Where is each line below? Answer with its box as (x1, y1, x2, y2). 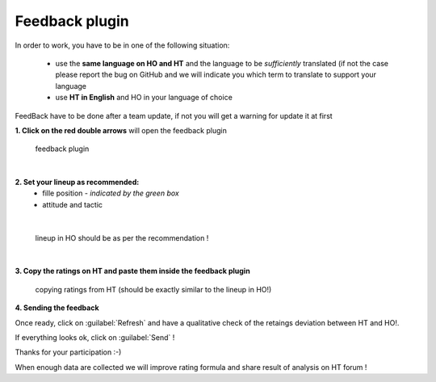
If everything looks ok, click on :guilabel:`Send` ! (15, 332, 175, 342)
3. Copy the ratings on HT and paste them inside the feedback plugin (15, 267, 250, 276)
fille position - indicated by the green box (42, 188, 179, 198)
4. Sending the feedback (15, 303, 100, 313)
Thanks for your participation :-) (15, 347, 122, 357)
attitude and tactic (42, 199, 103, 209)
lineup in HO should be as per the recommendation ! (35, 233, 209, 242)
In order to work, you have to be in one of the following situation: (15, 40, 230, 50)
